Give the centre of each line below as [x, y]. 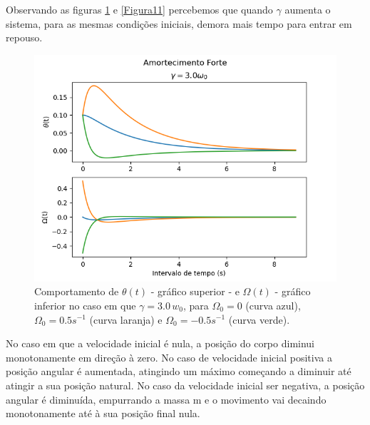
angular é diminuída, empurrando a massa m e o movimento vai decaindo [166, 399]
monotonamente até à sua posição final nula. [103, 413]
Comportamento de [77, 291]
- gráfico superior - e [195, 291]
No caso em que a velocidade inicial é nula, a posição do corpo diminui [160, 343]
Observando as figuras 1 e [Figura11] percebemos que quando [139, 9]
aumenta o [308, 9]
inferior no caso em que [85, 305]
